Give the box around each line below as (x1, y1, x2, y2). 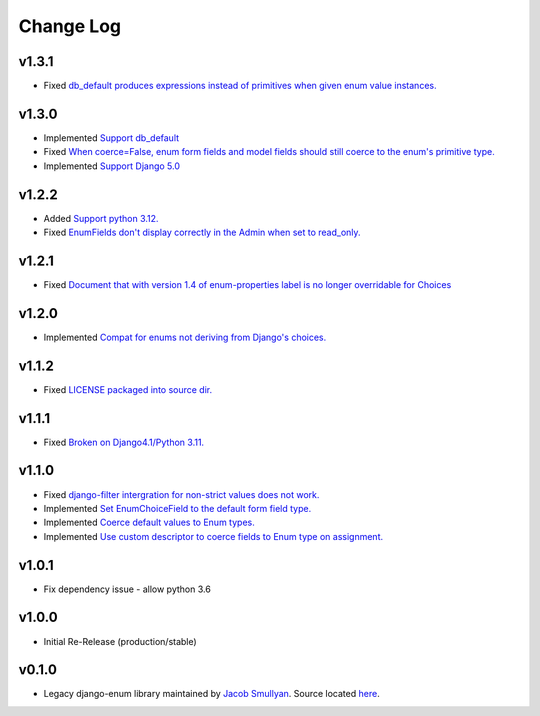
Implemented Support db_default (43, 131, 180, 144)
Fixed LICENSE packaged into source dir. (43, 383, 213, 395)
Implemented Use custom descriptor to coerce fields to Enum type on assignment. (43, 530, 384, 542)
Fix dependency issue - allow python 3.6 (43, 583, 212, 595)
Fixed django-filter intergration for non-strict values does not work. (43, 488, 320, 500)
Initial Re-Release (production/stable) (43, 635, 197, 647)
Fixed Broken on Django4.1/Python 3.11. (43, 436, 205, 448)
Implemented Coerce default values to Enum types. (43, 516, 255, 529)
